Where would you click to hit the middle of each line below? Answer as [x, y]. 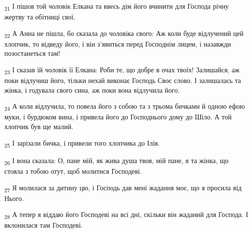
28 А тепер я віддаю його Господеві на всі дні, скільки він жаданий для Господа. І [126, 215]
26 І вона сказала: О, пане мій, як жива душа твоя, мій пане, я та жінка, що [117, 161]
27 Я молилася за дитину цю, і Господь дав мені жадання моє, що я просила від [123, 188]
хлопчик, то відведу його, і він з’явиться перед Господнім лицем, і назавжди [118, 43]
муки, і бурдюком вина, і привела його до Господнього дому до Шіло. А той [118, 117]
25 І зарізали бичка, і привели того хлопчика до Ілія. [82, 143]
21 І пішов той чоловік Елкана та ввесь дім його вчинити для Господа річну [117, 7]
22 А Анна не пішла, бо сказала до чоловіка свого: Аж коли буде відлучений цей [124, 33]
